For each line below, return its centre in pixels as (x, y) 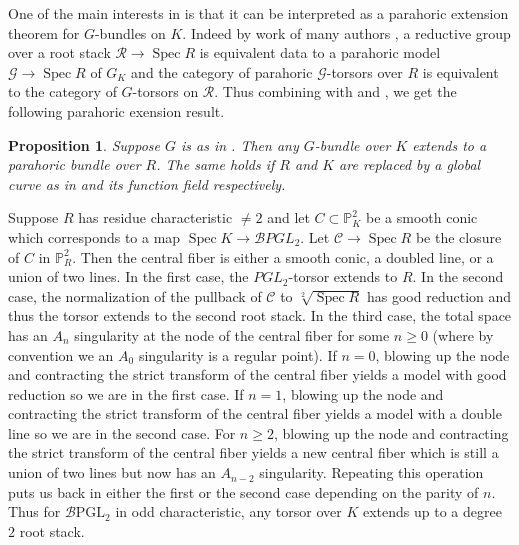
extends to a (449, 144)
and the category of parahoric (222, 71)
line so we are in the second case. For (122, 432)
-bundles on (130, 32)
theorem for (44, 32)
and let (288, 217)
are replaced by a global (410, 164)
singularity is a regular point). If (237, 354)
